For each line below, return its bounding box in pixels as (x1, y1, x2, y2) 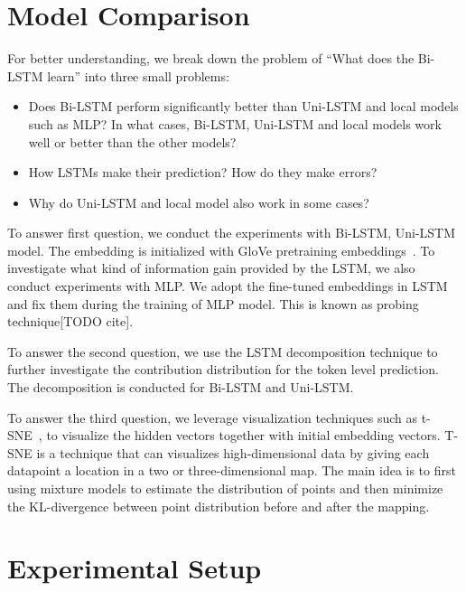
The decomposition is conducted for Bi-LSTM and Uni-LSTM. (7, 378, 354, 397)
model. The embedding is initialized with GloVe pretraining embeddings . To (7, 240, 435, 259)
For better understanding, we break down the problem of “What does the (7, 49, 415, 68)
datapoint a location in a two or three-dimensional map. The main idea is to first (7, 461, 456, 480)
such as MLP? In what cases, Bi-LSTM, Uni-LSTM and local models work (28, 114, 442, 133)
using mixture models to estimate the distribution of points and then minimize (7, 479, 443, 497)
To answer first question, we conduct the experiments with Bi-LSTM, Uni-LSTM (7, 223, 456, 242)
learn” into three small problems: (47, 66, 229, 85)
